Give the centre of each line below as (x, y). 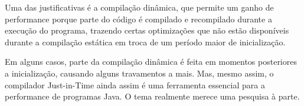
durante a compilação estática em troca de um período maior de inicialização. (145, 42)
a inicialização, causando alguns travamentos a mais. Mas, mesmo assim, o (139, 73)
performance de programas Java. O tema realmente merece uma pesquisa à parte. (152, 96)
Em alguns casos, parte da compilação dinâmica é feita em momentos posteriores (151, 62)
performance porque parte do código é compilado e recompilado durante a (138, 19)
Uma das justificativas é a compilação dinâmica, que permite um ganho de (139, 7)
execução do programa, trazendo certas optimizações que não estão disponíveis (147, 30)
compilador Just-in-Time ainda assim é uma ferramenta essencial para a (135, 85)
